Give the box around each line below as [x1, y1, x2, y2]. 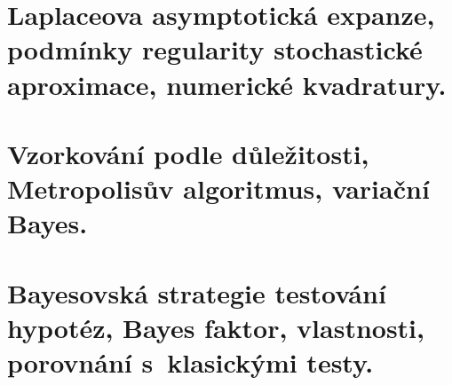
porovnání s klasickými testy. [7, 344, 374, 381]
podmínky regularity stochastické [7, 31, 423, 67]
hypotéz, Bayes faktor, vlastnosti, [7, 309, 424, 345]
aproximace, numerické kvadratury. [7, 66, 447, 102]
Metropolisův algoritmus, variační [7, 170, 430, 207]
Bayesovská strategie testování [7, 274, 386, 310]
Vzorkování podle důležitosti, [7, 135, 369, 171]
